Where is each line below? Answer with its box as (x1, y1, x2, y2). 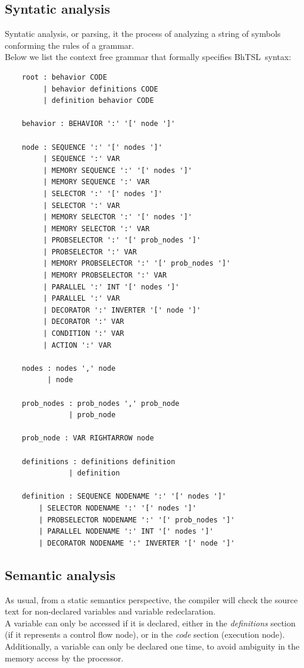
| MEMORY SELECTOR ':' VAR (43, 224, 150, 233)
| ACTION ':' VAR (43, 341, 111, 349)
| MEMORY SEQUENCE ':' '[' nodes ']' (43, 166, 192, 175)
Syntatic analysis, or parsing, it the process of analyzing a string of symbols (5, 27, 281, 40)
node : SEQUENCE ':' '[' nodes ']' (21, 143, 162, 152)
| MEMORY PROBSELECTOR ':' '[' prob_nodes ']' (43, 259, 231, 268)
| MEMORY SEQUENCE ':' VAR (43, 178, 150, 187)
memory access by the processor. (5, 651, 124, 664)
